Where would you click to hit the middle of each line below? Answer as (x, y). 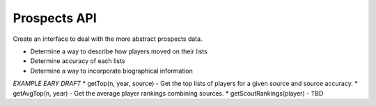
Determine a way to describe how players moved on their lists (119, 51)
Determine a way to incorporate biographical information (111, 71)
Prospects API (55, 18)
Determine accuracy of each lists (78, 61)
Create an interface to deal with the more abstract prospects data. (108, 39)
